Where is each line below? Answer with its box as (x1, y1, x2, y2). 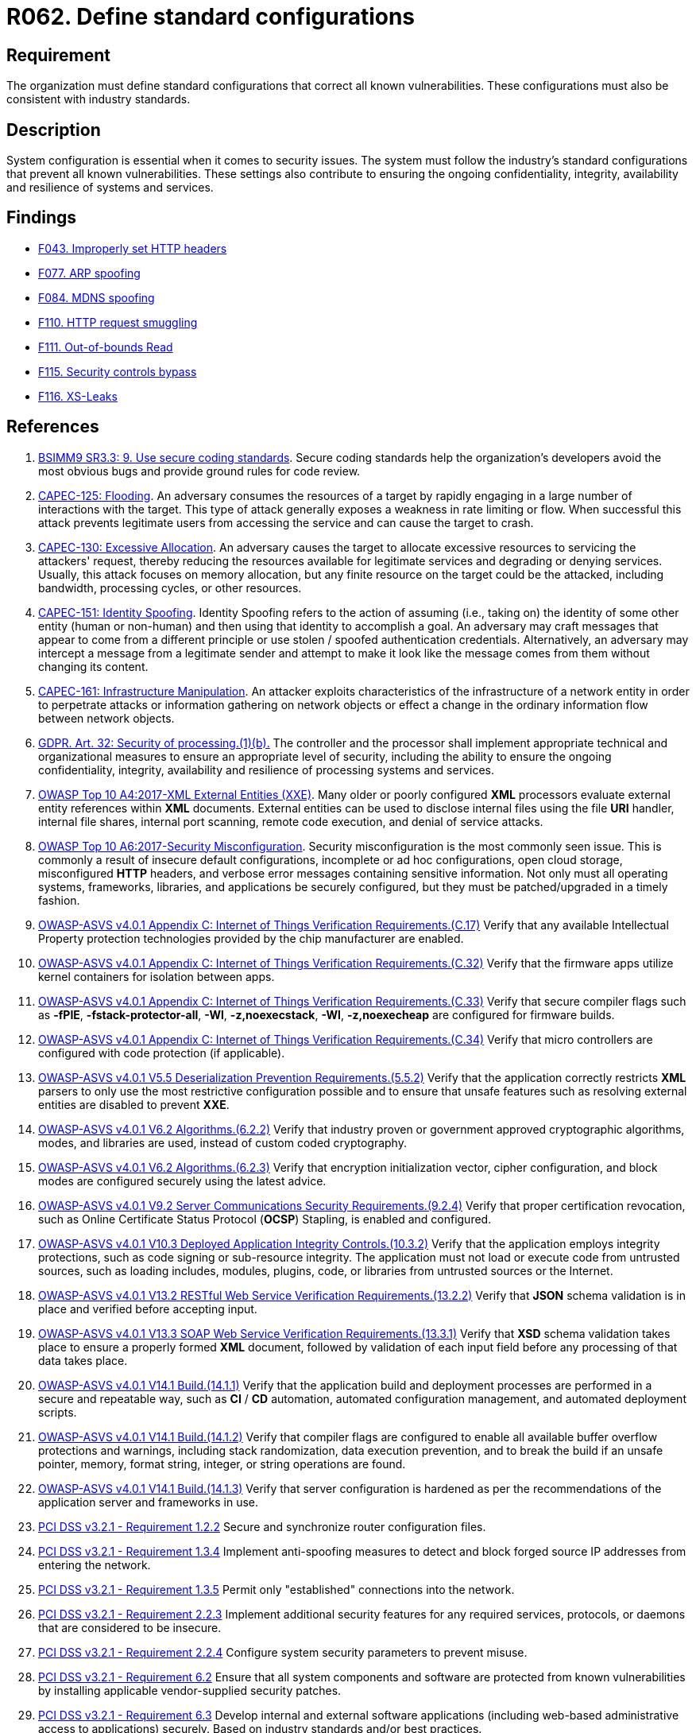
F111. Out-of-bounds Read (38, 339, 173, 354)
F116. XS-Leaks (38, 389, 118, 403)
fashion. (38, 893, 80, 907)
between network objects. (38, 711, 175, 725)
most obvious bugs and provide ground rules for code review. (38, 463, 361, 478)
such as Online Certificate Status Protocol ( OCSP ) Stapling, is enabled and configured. (38, 1212, 492, 1226)
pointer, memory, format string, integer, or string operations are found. (38, 1456, 406, 1471)
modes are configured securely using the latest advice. (38, 1173, 327, 1188)
